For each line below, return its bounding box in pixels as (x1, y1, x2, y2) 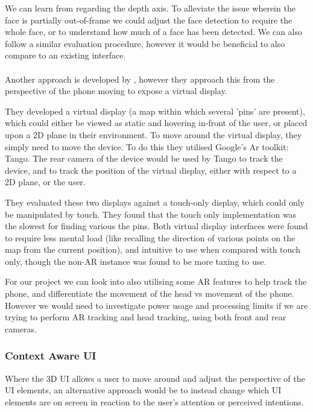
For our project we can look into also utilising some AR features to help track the (5, 275, 307, 288)
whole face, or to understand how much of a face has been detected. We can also (5, 25, 302, 38)
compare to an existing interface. (5, 49, 126, 62)
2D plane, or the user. (5, 176, 86, 188)
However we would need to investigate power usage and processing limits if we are (5, 299, 308, 311)
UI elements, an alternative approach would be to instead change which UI (5, 384, 282, 396)
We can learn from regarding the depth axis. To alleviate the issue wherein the (5, 2, 296, 14)
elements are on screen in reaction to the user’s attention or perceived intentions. (5, 395, 304, 408)
